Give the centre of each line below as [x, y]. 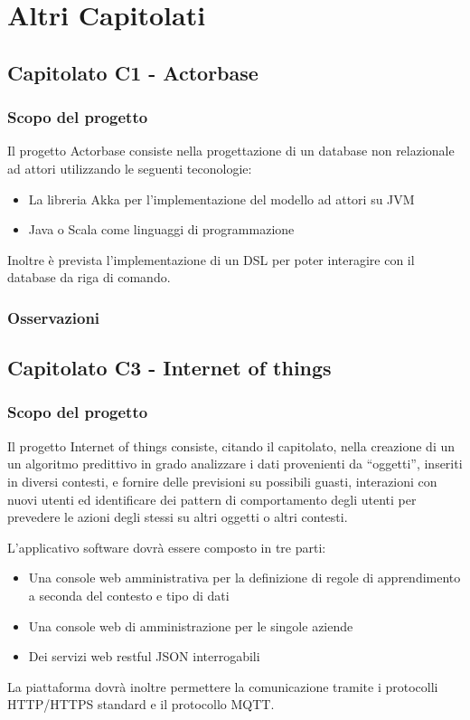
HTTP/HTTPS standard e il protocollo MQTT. [141, 704]
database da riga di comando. [89, 277]
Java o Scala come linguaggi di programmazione [161, 229]
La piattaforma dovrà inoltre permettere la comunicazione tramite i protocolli [223, 686]
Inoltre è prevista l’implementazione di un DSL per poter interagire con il [211, 259]
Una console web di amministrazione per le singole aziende [191, 625]
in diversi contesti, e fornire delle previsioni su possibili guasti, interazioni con [222, 481]
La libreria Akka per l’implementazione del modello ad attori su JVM [221, 199]
